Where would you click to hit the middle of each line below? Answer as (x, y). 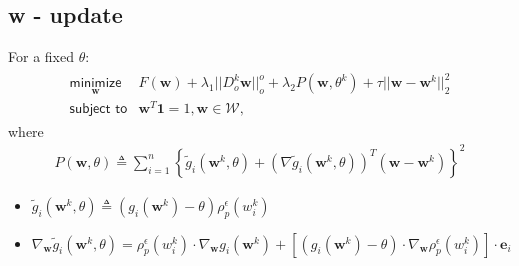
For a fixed (41, 56)
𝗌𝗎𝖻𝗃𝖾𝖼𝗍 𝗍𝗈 (98, 108)
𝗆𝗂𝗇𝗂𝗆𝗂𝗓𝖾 (95, 83)
